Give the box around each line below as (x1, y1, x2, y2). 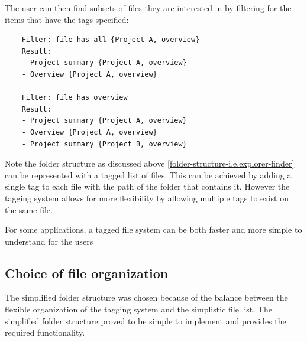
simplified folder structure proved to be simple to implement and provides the (5, 314, 286, 327)
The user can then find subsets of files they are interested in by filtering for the (5, 2, 292, 14)
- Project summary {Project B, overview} (21, 139, 187, 148)
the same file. (5, 203, 53, 216)
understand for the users (5, 234, 93, 247)
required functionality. (5, 326, 85, 338)
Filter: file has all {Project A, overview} (21, 35, 200, 44)
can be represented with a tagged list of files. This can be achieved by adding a (5, 168, 292, 181)
